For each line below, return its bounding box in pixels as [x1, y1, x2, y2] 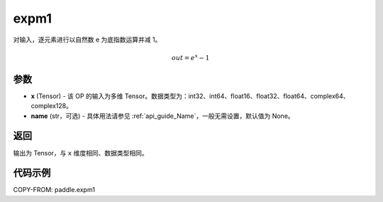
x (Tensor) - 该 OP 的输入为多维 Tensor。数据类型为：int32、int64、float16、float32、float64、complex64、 [30, 92, 350, 100]
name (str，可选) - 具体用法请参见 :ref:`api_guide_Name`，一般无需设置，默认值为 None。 [30, 112, 294, 120]
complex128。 [30, 102, 73, 110]
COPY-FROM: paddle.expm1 [13, 186, 96, 194]
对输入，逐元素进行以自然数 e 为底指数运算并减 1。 [13, 35, 162, 44]
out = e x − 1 [171, 53, 210, 61]
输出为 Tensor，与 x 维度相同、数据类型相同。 [13, 148, 148, 157]
